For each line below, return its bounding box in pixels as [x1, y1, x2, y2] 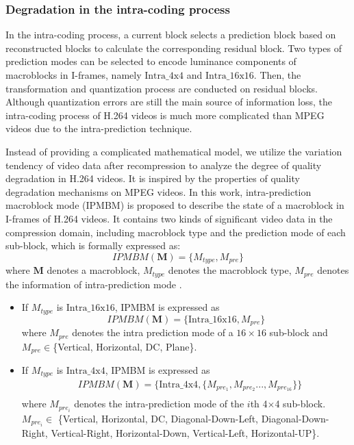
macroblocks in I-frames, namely [5, 68, 142, 81]
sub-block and [269, 325, 328, 340]
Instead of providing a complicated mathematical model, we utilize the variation [5, 144, 342, 158]
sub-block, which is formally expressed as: [5, 238, 181, 253]
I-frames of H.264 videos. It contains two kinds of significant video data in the [5, 211, 333, 225]
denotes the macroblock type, [168, 263, 292, 277]
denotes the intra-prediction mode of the [74, 396, 244, 411]
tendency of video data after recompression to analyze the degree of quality [5, 157, 322, 172]
